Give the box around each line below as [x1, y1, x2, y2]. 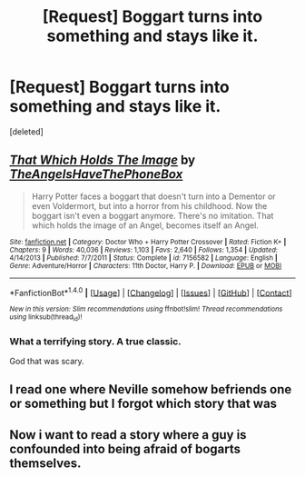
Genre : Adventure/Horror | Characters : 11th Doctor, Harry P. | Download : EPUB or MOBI [9, 261, 282, 270]
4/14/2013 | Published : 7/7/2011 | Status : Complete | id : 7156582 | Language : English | [9, 253, 279, 263]
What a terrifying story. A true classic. [9, 334, 182, 347]
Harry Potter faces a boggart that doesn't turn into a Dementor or [31, 191, 276, 202]
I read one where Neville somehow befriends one [9, 382, 292, 397]
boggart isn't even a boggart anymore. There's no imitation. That [31, 210, 274, 221]
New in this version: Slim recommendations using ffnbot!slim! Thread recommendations [9, 304, 283, 314]
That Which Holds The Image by [9, 153, 196, 168]
